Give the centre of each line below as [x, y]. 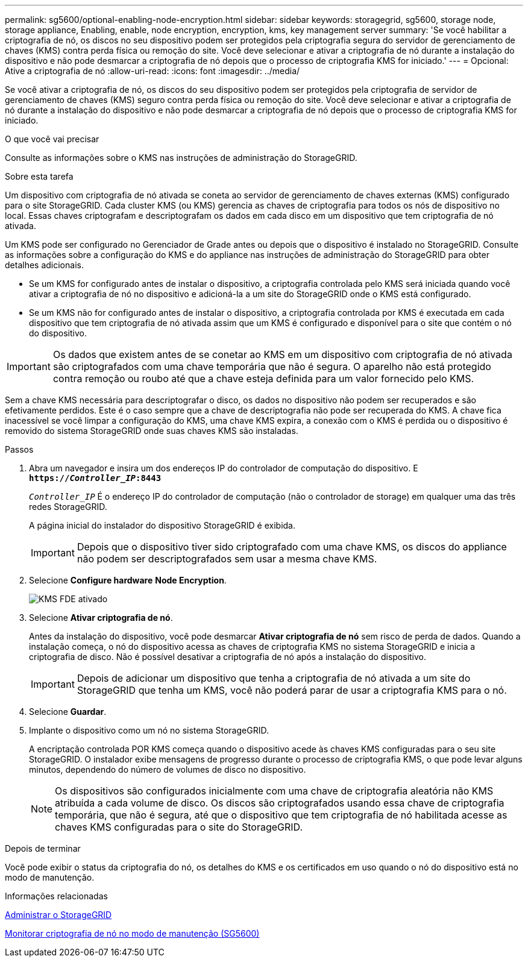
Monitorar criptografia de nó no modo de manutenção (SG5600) [132, 933]
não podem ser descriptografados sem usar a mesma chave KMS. [227, 559]
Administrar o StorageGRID [58, 915]
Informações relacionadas [56, 896]
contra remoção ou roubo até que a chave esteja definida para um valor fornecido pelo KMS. [263, 379]
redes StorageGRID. [68, 507]
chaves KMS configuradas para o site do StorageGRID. [179, 827]
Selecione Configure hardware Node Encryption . [128, 580]
